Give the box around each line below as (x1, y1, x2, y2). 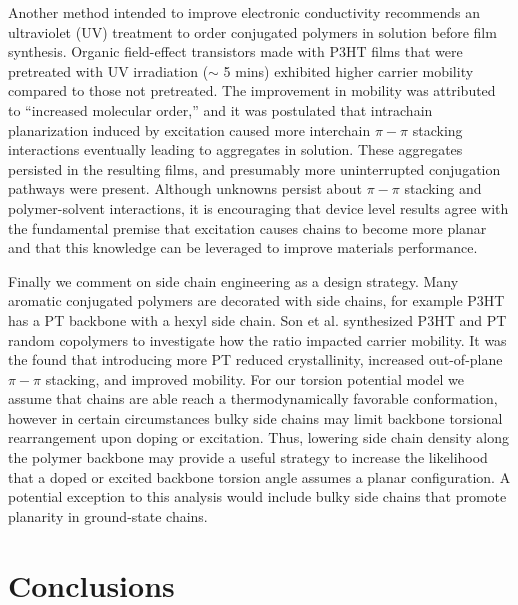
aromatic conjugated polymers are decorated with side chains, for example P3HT (8, 290, 505, 311)
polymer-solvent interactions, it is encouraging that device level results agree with (8, 197, 509, 218)
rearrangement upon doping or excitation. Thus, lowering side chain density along (8, 427, 509, 448)
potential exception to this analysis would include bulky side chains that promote (8, 486, 507, 507)
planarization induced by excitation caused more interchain (8, 119, 371, 140)
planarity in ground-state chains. (8, 505, 208, 526)
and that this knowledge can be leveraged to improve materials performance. (8, 237, 478, 258)
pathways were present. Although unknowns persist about (8, 178, 363, 199)
